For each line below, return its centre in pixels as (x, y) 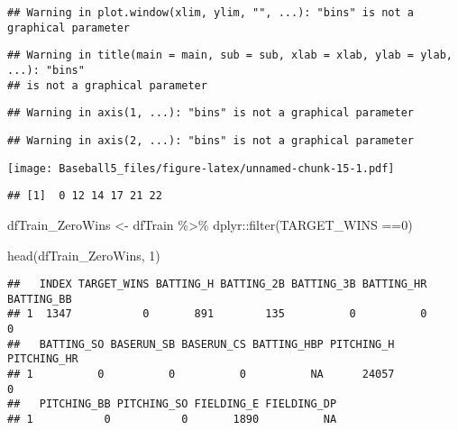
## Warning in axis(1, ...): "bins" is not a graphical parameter (211, 113)
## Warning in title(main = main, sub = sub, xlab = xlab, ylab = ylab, (230, 55)
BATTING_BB (40, 299)
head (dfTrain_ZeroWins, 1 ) (84, 255)
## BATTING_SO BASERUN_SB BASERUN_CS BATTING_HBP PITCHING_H (201, 344)
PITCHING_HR (43, 359)
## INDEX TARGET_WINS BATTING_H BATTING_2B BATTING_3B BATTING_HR (217, 284)
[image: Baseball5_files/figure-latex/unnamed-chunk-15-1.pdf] (201, 168)
